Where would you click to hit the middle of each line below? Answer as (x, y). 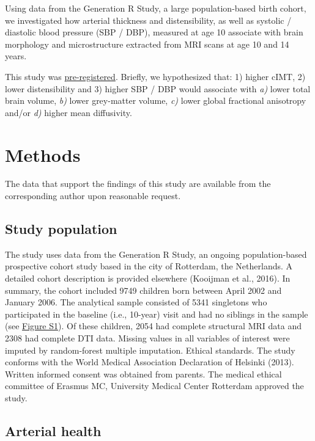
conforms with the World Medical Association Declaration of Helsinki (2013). (150, 362)
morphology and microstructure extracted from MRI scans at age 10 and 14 (147, 44)
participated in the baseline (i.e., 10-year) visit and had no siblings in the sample (157, 314)
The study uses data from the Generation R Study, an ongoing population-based (156, 254)
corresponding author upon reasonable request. (93, 196)
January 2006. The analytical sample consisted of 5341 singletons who (136, 302)
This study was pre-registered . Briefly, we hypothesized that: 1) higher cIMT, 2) (155, 76)
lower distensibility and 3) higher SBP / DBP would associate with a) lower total (158, 88)
